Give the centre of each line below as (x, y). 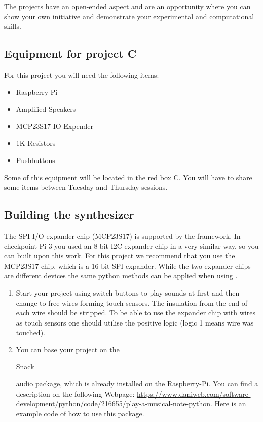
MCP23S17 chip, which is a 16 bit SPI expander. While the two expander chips (127, 265)
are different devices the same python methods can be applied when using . (121, 275)
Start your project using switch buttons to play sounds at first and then (128, 292)
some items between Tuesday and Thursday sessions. (86, 187)
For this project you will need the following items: (82, 74)
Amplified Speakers (46, 109)
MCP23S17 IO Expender (54, 126)
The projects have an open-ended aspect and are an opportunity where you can (127, 6)
